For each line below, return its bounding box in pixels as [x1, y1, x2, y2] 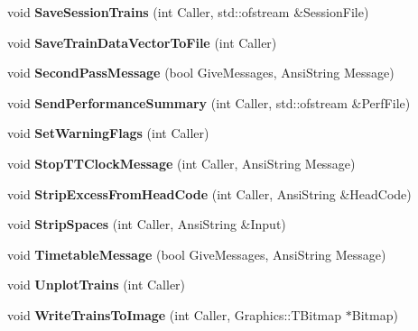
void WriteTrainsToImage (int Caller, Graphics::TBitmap [7, 305, 342, 324]
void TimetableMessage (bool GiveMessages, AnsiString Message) [7, 244, 386, 263]
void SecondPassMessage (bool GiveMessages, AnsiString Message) [7, 63, 395, 82]
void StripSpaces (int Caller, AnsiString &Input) [7, 215, 286, 234]
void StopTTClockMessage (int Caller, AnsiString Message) [7, 153, 356, 172]
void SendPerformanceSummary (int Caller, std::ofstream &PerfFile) [7, 93, 411, 112]
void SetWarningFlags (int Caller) [7, 124, 209, 143]
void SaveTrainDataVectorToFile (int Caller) [7, 32, 277, 51]
